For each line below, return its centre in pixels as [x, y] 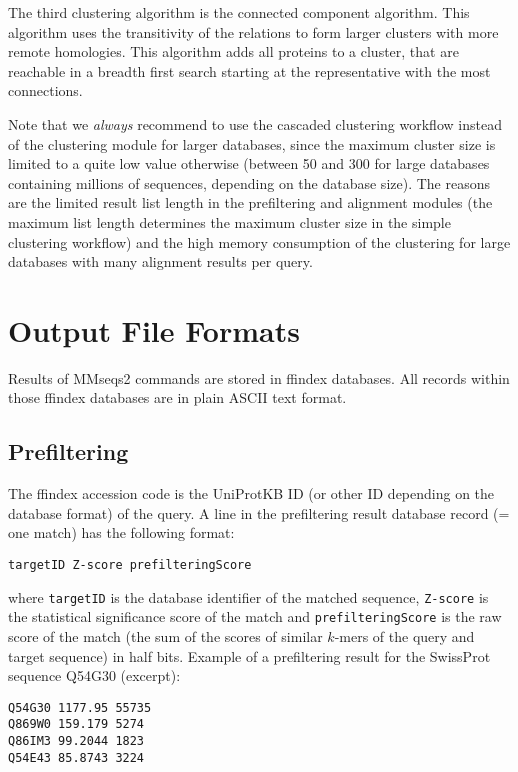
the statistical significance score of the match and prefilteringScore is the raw [255, 616]
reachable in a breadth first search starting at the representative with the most [249, 70]
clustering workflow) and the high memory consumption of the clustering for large [259, 241]
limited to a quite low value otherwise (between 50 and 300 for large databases [249, 163]
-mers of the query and [404, 635]
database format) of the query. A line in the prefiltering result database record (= [259, 512]
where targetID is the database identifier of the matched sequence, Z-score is [248, 596]
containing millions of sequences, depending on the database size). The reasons [249, 182]
